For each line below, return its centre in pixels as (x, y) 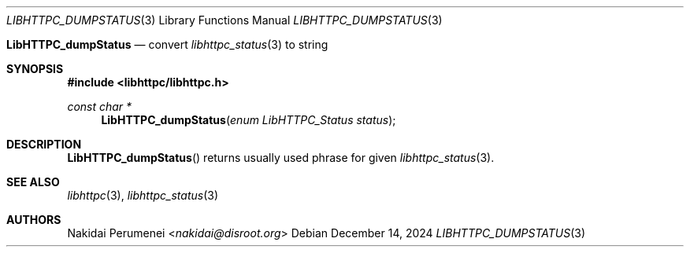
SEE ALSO (33, 182)
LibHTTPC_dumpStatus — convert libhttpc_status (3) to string (167, 44)
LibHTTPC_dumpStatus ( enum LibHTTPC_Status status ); (249, 120)
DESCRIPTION (44, 144)
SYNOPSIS (35, 69)
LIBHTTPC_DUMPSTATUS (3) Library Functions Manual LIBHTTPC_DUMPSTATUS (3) (224, 20)
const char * (100, 106)
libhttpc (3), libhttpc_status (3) (143, 195)
